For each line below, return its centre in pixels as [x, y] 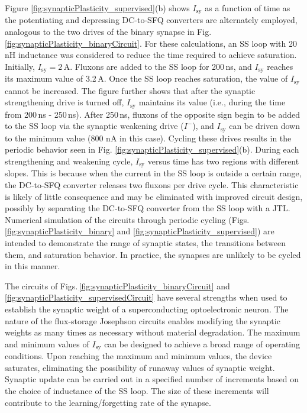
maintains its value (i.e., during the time [212, 102]
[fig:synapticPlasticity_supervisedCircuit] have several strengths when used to [146, 297]
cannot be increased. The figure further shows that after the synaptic [130, 90]
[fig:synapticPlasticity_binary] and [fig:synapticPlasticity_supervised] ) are [140, 231]
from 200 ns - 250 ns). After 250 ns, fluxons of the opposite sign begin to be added [153, 114]
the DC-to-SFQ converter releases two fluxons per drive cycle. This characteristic [152, 185]
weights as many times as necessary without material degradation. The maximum [153, 332]
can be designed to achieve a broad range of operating [202, 343]
